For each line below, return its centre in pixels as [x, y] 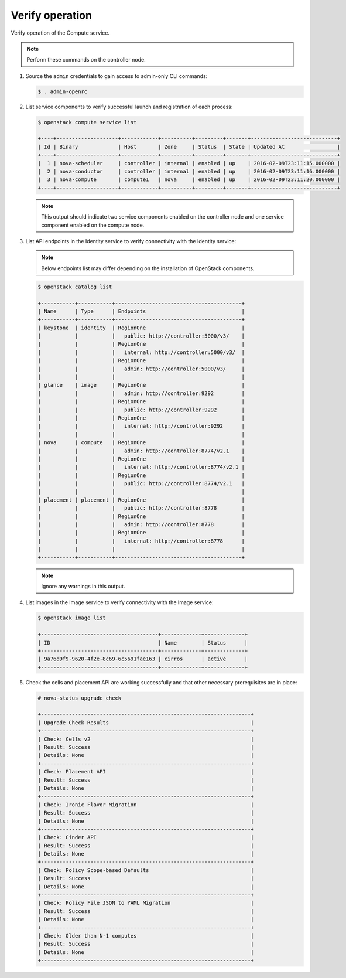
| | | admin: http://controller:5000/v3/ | [141, 369]
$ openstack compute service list [87, 122]
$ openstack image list [72, 618]
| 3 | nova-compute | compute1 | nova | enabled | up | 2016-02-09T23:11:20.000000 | [189, 180]
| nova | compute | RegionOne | [141, 443]
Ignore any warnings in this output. [83, 586]
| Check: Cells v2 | [146, 739]
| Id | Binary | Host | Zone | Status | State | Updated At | [189, 147]
